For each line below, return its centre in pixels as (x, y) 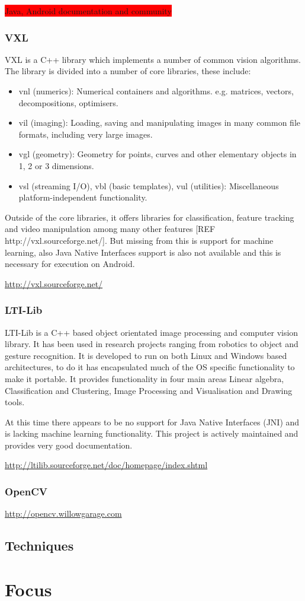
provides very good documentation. (69, 445)
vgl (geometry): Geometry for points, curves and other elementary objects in (158, 154)
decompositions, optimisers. (68, 102)
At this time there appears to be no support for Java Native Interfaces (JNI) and (152, 422)
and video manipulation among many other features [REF (110, 229)
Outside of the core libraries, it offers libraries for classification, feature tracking (150, 217)
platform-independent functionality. (83, 197)
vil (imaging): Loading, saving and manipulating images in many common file (160, 123)
